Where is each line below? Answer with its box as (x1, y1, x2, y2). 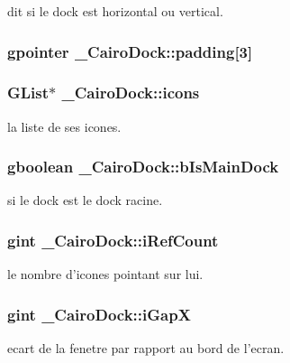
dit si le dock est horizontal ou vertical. (7, 2, 223, 20)
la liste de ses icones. (7, 116, 122, 135)
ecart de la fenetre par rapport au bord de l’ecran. (7, 339, 285, 358)
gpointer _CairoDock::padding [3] (7, 40, 253, 62)
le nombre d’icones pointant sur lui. (7, 265, 204, 284)
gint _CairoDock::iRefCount (7, 228, 219, 251)
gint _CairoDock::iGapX (7, 302, 191, 325)
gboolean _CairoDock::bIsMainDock (7, 155, 279, 178)
